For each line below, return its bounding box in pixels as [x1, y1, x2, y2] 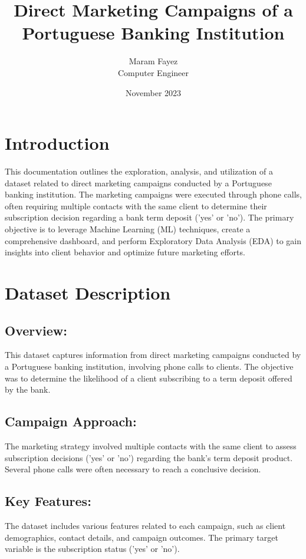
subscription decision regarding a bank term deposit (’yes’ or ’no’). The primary [5, 211, 294, 223]
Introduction [5, 131, 110, 155]
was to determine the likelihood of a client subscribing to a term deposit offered [5, 371, 292, 384]
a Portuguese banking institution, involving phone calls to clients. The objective [5, 360, 294, 372]
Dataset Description [5, 280, 171, 304]
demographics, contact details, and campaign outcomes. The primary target [5, 531, 278, 543]
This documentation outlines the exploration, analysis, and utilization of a [5, 165, 274, 177]
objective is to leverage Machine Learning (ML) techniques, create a [5, 223, 251, 235]
